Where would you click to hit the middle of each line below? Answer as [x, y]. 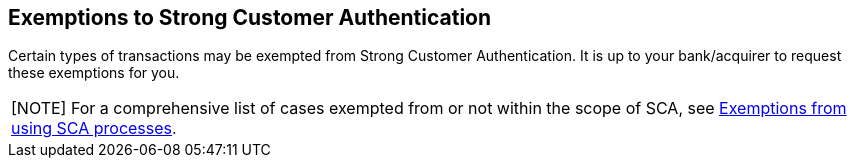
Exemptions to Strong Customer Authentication [250, 17]
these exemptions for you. [94, 73]
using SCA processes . [94, 128]
